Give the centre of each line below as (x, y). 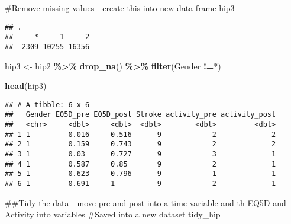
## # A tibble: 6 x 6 (47, 105)
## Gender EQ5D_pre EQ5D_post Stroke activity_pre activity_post (140, 115)
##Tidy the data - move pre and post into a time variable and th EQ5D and (145, 202)
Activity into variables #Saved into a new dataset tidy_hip (113, 214)
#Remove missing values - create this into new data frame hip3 (120, 8)
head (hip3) (26, 86)
